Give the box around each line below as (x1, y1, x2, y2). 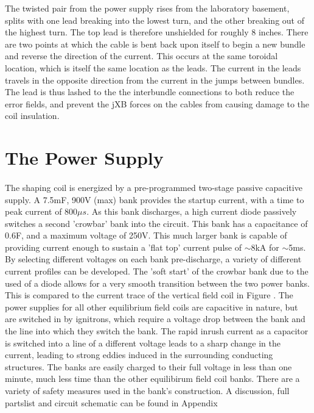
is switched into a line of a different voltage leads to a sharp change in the (5, 336, 281, 349)
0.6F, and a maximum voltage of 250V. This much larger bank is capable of (5, 229, 287, 242)
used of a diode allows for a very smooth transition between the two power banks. (5, 276, 310, 289)
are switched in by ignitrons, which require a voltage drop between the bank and (5, 312, 305, 325)
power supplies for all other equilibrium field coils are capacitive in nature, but (5, 300, 298, 313)
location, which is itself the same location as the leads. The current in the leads (5, 61, 301, 74)
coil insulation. (5, 109, 60, 122)
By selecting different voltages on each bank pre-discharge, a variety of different (5, 253, 302, 265)
